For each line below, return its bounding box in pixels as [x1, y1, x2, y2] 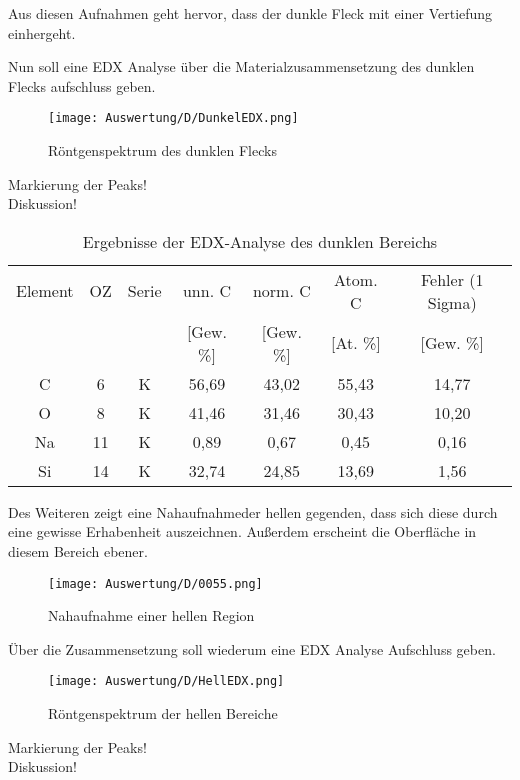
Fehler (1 [420, 267, 484, 291]
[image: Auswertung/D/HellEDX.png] [48, 674, 285, 689]
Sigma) [427, 290, 477, 314]
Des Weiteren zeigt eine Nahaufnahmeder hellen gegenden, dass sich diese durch [8, 501, 498, 522]
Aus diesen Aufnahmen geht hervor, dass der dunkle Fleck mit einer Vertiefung [8, 3, 493, 23]
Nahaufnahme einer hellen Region [48, 605, 255, 626]
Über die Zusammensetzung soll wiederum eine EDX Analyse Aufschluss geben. [8, 638, 496, 659]
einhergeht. [8, 22, 76, 43]
